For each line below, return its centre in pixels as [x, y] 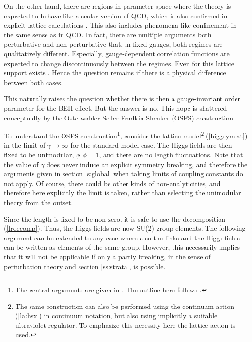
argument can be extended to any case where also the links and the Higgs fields [122, 237]
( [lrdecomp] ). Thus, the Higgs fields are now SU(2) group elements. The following [125, 228]
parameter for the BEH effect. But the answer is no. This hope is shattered [116, 108]
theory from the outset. [39, 202]
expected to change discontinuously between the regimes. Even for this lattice [119, 63]
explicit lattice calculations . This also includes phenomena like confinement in [120, 25]
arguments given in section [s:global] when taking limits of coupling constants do [124, 174]
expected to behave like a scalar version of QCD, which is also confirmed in [116, 15]
